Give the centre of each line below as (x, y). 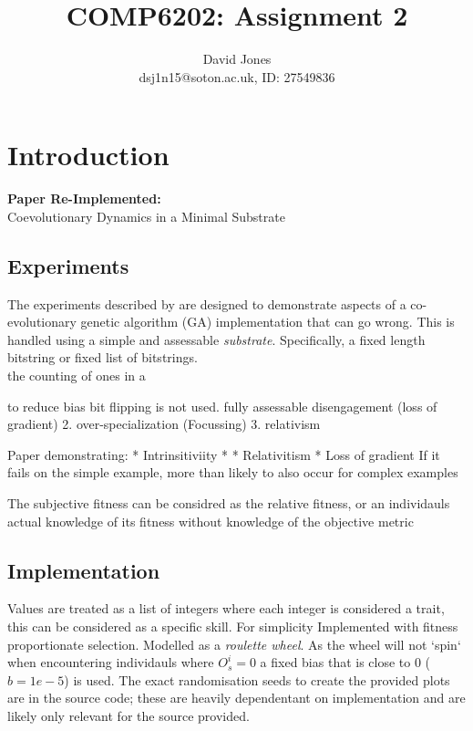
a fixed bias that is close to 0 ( (345, 662)
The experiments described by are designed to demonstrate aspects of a (207, 303)
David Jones (237, 59)
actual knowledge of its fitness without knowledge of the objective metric (211, 521)
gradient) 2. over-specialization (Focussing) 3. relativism (164, 424)
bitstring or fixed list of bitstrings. (103, 357)
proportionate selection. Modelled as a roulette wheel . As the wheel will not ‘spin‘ (234, 644)
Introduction (88, 155)
